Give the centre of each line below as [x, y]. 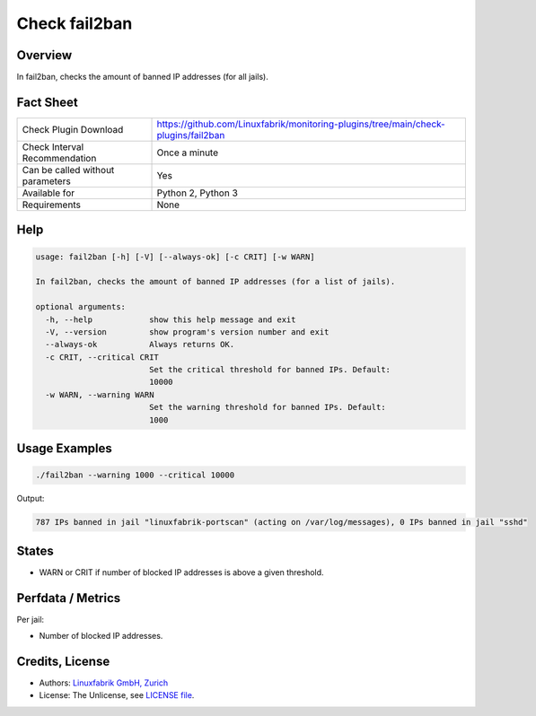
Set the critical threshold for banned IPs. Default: [269, 370]
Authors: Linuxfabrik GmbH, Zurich [104, 683]
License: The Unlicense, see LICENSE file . [117, 695]
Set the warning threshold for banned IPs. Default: [267, 407]
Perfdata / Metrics [69, 598]
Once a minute [188, 153]
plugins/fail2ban [191, 135]
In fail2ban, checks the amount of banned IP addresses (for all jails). [142, 77]
